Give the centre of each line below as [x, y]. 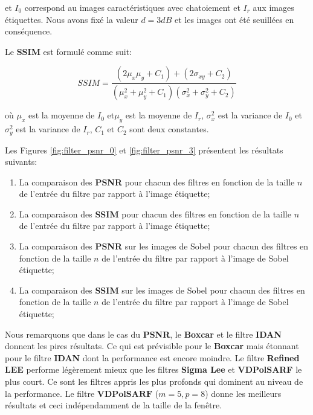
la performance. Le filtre [50, 393]
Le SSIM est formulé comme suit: [68, 51]
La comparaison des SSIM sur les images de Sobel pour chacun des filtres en [162, 290]
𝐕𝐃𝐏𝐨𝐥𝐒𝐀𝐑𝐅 [125, 394]
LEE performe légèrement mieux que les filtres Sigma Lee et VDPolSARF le [153, 369]
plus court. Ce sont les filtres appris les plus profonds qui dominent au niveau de [154, 381]
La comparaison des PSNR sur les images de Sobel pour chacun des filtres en [164, 246]
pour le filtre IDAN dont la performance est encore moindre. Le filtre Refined [152, 357]
